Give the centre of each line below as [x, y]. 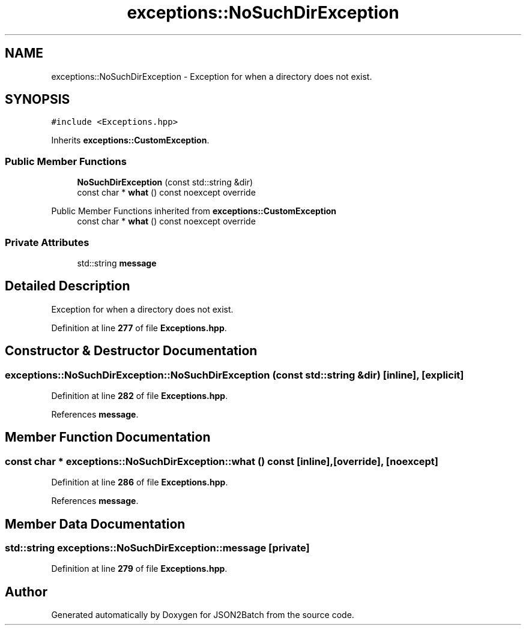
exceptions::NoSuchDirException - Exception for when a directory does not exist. [212, 76]
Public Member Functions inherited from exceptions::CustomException [194, 211]
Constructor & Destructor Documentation [131, 351]
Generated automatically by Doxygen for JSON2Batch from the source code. [203, 615]
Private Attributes [47, 242]
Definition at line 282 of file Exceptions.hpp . [140, 396]
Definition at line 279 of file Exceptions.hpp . [139, 569]
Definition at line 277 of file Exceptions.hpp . [139, 328]
